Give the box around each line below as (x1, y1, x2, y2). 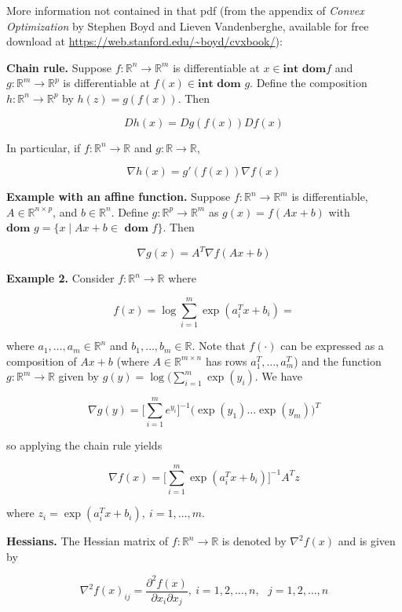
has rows (205, 352, 247, 369)
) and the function (294, 352, 382, 369)
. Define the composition (250, 75, 367, 91)
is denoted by (221, 533, 287, 549)
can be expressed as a (280, 337, 384, 354)
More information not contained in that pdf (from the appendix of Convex (6, 2, 364, 18)
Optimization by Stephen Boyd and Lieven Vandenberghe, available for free (6, 17, 369, 34)
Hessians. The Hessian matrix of (6, 533, 169, 549)
